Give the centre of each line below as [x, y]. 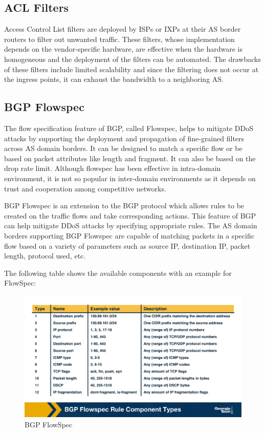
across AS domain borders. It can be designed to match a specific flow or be [123, 148]
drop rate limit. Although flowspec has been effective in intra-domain [113, 168]
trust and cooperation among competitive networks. [85, 188]
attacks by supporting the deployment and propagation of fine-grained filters [124, 138]
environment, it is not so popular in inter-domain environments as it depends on [130, 178]
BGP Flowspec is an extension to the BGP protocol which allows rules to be [124, 205]
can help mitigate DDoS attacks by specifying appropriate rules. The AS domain [131, 225]
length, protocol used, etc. [45, 256]
